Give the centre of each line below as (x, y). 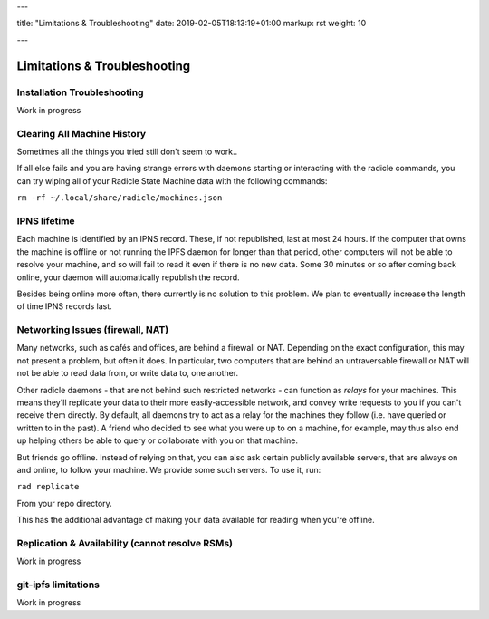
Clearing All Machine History (81, 133)
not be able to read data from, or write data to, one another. (128, 373)
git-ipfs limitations (58, 585)
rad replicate (48, 487)
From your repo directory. (64, 503)
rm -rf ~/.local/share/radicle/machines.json (120, 198)
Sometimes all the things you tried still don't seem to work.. (127, 152)
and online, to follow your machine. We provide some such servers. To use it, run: (169, 470)
